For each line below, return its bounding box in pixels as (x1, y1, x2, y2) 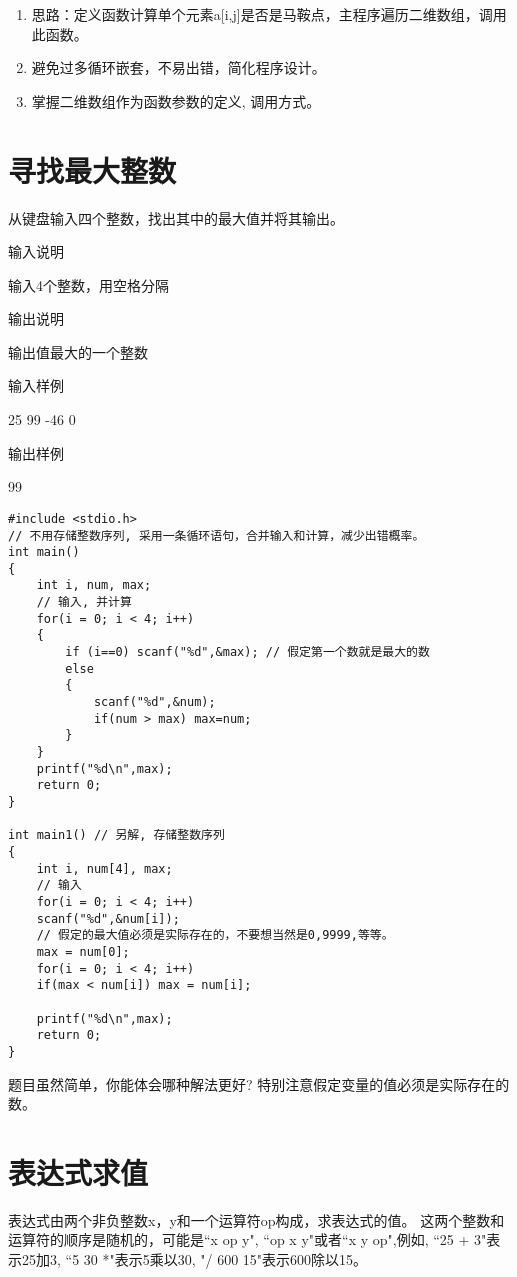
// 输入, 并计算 (36, 595, 132, 610)
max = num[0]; (36, 944, 130, 959)
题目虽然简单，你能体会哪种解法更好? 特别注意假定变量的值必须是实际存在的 (8, 1073, 510, 1094)
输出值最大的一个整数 (8, 341, 148, 362)
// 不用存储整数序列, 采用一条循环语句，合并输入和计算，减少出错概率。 (8, 528, 425, 543)
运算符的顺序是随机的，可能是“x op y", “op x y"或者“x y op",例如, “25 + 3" (8, 1229, 487, 1250)
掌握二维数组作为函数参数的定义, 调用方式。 (31, 90, 321, 111)
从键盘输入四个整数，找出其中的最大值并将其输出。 (8, 207, 344, 228)
